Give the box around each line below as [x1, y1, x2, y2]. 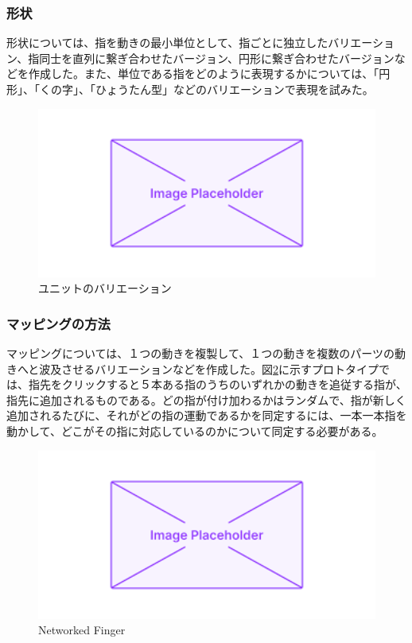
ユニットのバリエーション [38, 280, 172, 296]
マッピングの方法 [6, 313, 111, 333]
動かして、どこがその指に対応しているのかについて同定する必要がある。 [6, 422, 383, 439]
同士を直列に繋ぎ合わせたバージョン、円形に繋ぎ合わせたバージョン [39, 49, 395, 66]
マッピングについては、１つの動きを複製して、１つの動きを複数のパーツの [6, 345, 395, 361]
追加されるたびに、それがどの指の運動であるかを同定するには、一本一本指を [6, 407, 407, 424]
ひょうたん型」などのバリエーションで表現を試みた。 [95, 81, 374, 97]
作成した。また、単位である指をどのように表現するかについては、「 [28, 65, 379, 82]
